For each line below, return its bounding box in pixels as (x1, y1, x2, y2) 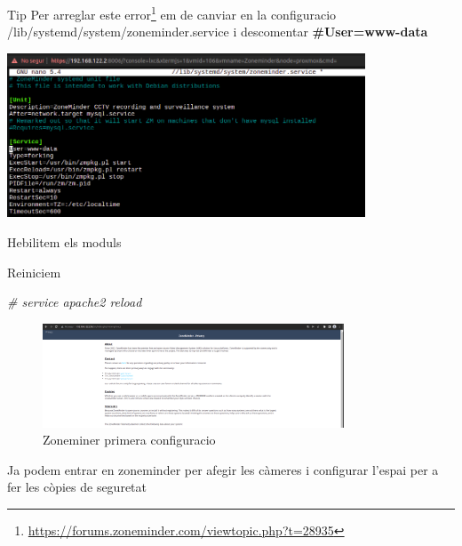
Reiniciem (7, 262, 61, 281)
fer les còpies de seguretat (7, 478, 147, 496)
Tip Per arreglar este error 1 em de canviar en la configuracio (7, 3, 337, 23)
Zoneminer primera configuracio (43, 430, 216, 449)
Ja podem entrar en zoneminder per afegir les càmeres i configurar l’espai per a (7, 460, 439, 478)
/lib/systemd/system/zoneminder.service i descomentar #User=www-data (7, 22, 428, 41)
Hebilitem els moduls (7, 232, 122, 251)
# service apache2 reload (7, 293, 142, 311)
